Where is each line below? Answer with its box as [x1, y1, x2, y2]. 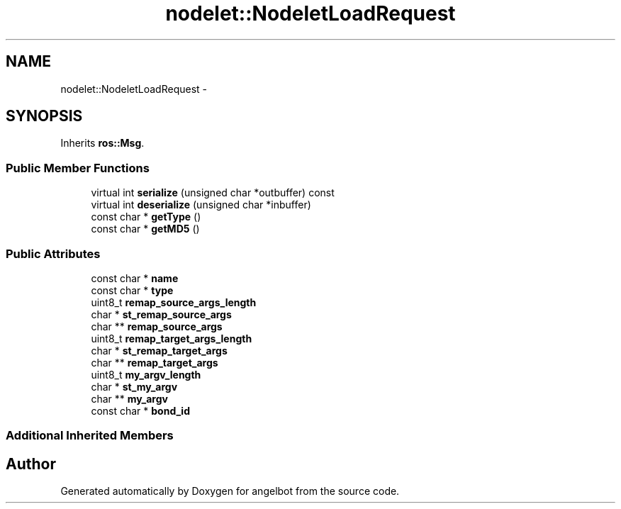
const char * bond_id [91, 404, 190, 417]
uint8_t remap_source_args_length [91, 296, 257, 308]
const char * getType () [91, 211, 201, 223]
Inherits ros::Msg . [60, 137, 145, 150]
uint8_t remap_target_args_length [91, 332, 252, 345]
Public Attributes [6, 246, 101, 261]
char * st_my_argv [91, 380, 178, 393]
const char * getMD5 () [91, 223, 200, 235]
